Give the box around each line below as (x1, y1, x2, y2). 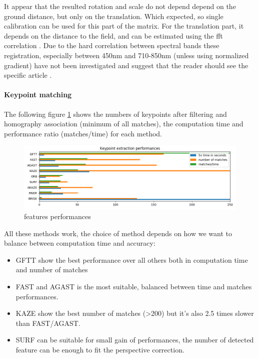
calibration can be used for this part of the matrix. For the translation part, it (4, 21, 244, 31)
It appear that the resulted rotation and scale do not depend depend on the (4, 1, 236, 11)
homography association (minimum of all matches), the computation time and (4, 118, 243, 129)
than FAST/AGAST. (15, 317, 80, 328)
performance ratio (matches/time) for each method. (4, 128, 162, 138)
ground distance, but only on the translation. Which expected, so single (4, 11, 223, 21)
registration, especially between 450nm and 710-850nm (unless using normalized (4, 50, 249, 60)
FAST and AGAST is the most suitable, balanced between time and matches (15, 281, 252, 292)
